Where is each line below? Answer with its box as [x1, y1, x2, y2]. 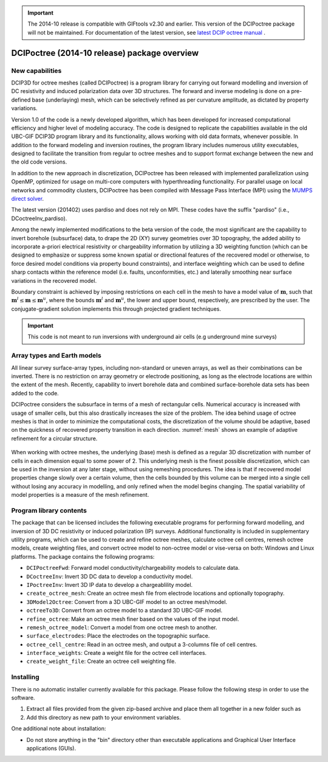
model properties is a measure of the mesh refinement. [11, 491, 149, 499]
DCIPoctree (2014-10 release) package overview [11, 47, 199, 58]
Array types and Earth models [11, 352, 101, 360]
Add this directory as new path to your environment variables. [26, 713, 182, 721]
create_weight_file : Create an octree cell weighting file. [26, 657, 176, 665]
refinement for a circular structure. [11, 435, 98, 442]
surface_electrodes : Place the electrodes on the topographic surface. [26, 632, 210, 640]
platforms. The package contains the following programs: [11, 553, 155, 560]
